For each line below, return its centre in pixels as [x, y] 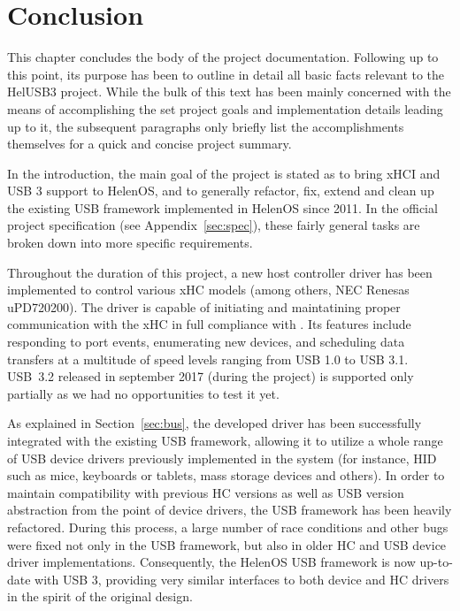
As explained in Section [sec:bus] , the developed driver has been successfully [215, 423]
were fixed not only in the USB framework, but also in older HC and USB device [227, 544]
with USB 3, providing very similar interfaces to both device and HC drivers [242, 579]
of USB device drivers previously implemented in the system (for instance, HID [222, 458]
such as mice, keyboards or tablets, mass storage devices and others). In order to [226, 475]
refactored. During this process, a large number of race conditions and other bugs [228, 527]
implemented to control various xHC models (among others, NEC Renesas [208, 290]
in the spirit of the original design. [100, 596]
